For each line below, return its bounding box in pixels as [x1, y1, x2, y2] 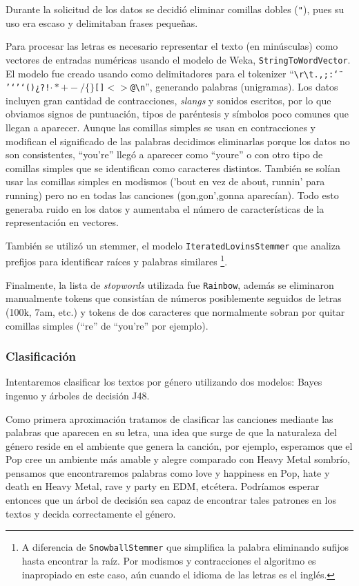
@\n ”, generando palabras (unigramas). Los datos [130, 79, 338, 94]
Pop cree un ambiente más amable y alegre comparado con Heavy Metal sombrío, [6, 452, 350, 466]
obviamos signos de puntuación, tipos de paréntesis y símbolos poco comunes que [6, 106, 349, 121]
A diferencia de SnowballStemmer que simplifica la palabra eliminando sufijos [21, 540, 349, 554]
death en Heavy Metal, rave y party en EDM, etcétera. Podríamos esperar [6, 479, 320, 493]
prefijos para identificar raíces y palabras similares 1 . [6, 252, 228, 269]
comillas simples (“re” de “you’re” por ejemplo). [6, 318, 208, 332]
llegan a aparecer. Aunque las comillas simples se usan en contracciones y [6, 120, 316, 134]
